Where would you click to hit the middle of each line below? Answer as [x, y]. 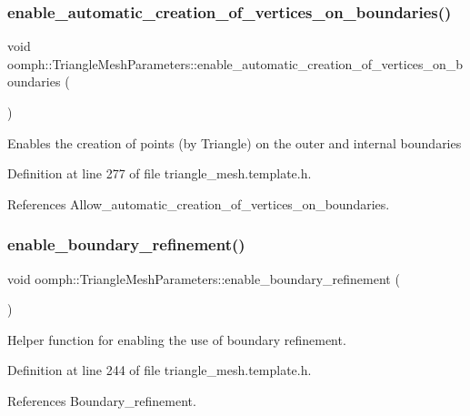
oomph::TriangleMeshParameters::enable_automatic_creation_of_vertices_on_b [235, 63]
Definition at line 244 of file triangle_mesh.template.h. [160, 370]
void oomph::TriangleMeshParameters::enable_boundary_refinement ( [204, 278]
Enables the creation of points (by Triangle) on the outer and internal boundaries [235, 142]
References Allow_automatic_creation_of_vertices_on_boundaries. [199, 203]
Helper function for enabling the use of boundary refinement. [177, 339]
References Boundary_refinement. [102, 400]
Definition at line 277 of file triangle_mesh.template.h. [160, 173]
